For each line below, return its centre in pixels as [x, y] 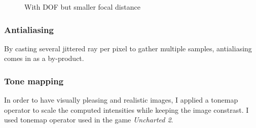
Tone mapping [34, 81]
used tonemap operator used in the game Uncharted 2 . [89, 120]
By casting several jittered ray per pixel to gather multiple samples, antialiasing [128, 48]
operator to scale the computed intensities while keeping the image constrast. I [126, 109]
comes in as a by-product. [44, 58]
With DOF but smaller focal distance [82, 7]
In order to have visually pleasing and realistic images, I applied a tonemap [121, 100]
